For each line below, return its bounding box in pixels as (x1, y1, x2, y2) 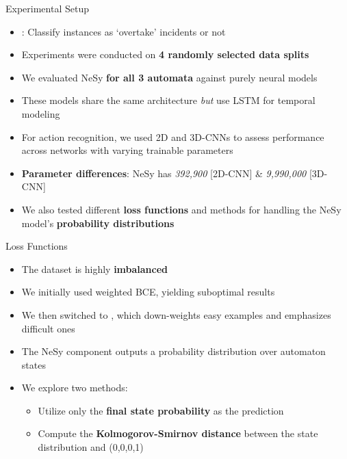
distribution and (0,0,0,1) (38, 440, 144, 454)
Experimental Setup (5, 1, 89, 15)
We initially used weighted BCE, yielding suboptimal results (21, 285, 275, 299)
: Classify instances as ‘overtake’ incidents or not (21, 24, 226, 38)
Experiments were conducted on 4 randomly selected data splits (21, 47, 309, 62)
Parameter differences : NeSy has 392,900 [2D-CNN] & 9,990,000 (21, 166, 307, 180)
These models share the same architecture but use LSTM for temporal (21, 93, 316, 107)
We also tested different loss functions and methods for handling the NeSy (21, 202, 342, 216)
